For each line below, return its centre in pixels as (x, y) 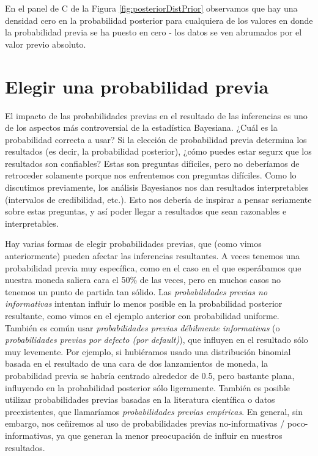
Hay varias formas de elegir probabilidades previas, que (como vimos (133, 244)
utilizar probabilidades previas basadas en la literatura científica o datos (140, 399)
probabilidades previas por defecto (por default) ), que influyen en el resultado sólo (157, 340)
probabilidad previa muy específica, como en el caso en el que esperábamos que (153, 267)
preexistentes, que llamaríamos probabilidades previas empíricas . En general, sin (154, 411)
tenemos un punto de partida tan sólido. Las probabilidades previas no (136, 291)
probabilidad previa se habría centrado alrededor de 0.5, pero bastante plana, (150, 375)
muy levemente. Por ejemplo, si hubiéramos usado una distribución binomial (148, 351)
